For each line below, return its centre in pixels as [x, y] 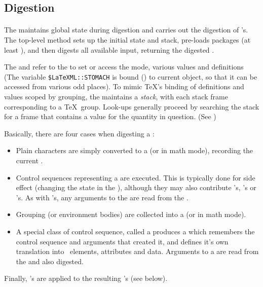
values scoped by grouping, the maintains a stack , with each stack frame [116, 96]
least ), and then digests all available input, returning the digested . [109, 49]
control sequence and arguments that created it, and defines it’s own [122, 241]
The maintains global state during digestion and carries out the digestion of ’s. [126, 30]
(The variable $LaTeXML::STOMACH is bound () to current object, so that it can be [131, 76]
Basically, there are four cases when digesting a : [79, 133]
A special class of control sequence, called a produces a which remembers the [135, 231]
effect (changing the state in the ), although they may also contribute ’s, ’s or [136, 187]
